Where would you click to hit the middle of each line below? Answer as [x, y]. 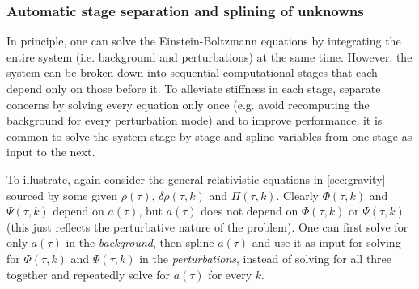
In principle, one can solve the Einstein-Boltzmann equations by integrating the [204, 41]
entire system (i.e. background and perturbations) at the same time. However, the [209, 56]
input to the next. [51, 152]
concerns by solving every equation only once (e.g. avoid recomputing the [188, 104]
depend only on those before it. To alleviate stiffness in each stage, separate [194, 88]
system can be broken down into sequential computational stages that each [192, 72]
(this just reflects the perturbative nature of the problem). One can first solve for [207, 226]
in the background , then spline [140, 242]
